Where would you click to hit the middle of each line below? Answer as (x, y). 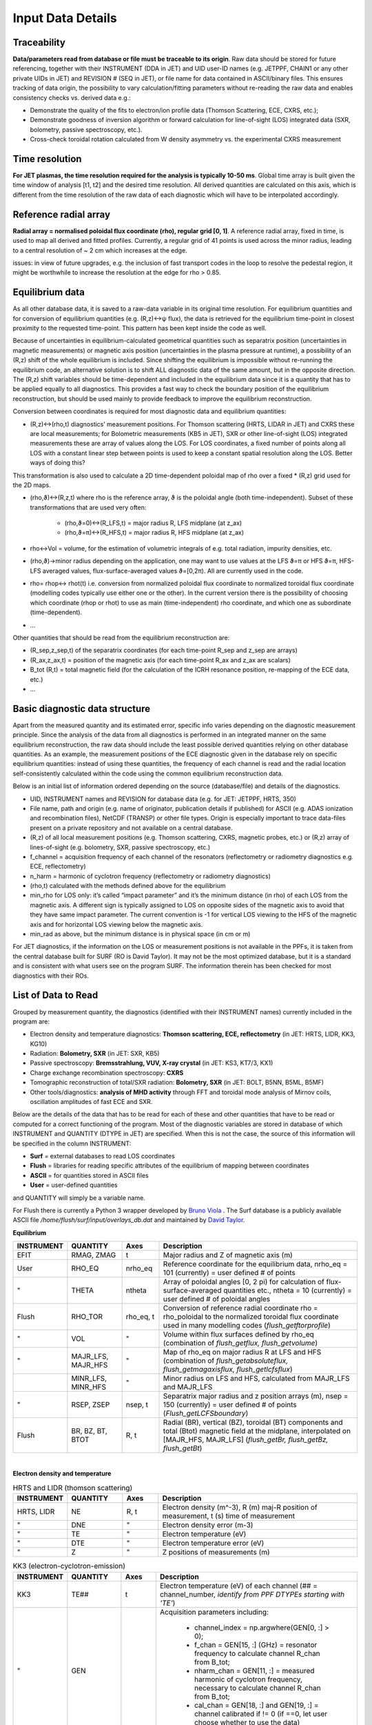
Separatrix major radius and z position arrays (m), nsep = (256, 1396)
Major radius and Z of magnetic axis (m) (228, 1255)
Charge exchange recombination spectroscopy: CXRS (107, 1072)
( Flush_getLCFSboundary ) (206, 1413)
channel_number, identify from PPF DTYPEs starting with (252, 1594)
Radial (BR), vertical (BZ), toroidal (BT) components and (253, 1423)
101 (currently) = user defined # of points (229, 1273)
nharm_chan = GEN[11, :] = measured (254, 1670)
